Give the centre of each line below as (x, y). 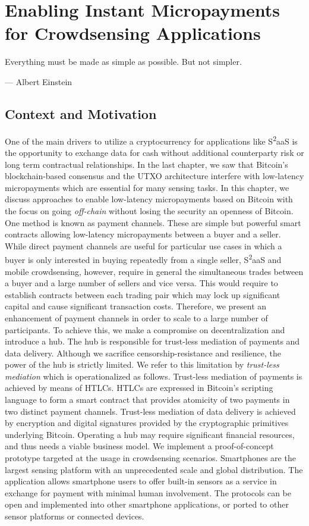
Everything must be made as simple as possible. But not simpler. (123, 62)
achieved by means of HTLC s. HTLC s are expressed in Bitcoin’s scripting (139, 388)
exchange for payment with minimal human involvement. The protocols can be (148, 492)
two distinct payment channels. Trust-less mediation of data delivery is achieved (150, 411)
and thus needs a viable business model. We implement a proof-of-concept (139, 446)
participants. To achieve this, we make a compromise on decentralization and (145, 329)
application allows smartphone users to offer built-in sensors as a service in (141, 481)
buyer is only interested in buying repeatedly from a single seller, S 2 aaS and (143, 259)
